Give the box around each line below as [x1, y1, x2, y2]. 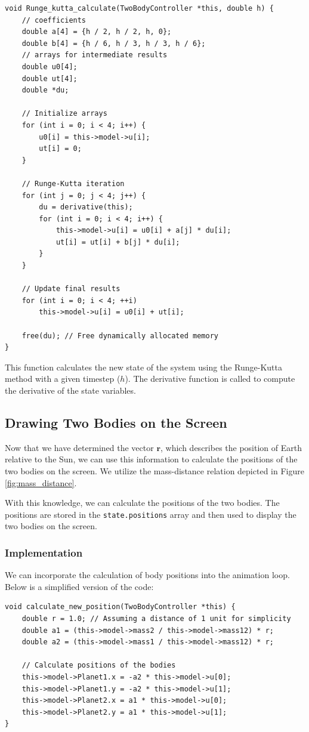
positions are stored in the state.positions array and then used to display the [5, 508, 296, 520]
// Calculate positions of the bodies [21, 661, 176, 670]
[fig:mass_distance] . [5, 476, 77, 489]
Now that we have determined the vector [5, 441, 154, 453]
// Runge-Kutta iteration [21, 179, 125, 188]
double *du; [21, 86, 69, 95]
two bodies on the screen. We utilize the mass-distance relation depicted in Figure [5, 464, 304, 477]
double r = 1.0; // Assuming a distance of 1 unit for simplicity [21, 614, 291, 623]
